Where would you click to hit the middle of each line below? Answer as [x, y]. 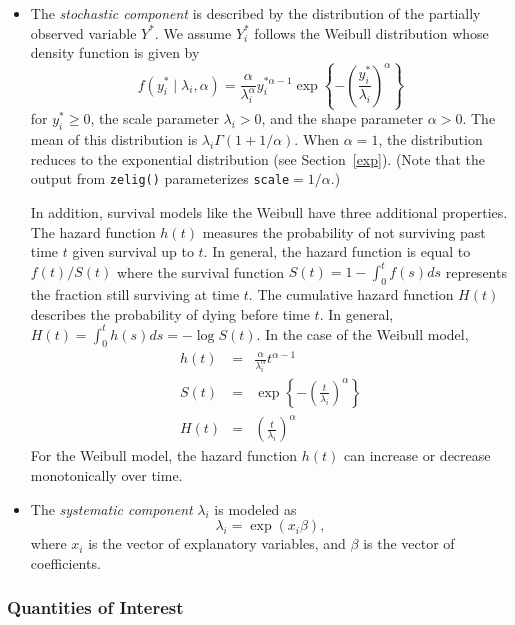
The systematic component [111, 508]
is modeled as [255, 508]
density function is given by [115, 52]
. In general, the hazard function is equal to [337, 251]
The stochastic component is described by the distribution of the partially [255, 13]
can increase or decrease [417, 455]
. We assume [193, 32]
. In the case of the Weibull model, [362, 333]
